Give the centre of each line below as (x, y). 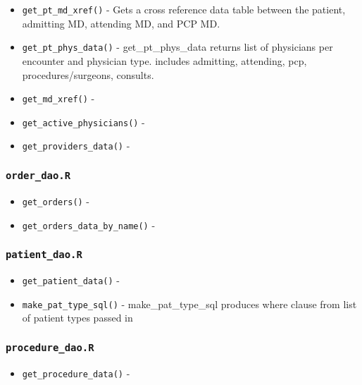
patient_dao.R (44, 255)
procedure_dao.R (50, 347)
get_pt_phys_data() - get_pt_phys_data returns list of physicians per (177, 47)
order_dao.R (38, 175)
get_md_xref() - (58, 98)
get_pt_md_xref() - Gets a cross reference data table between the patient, (184, 9)
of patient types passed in (77, 318)
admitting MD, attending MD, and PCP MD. (121, 23)
